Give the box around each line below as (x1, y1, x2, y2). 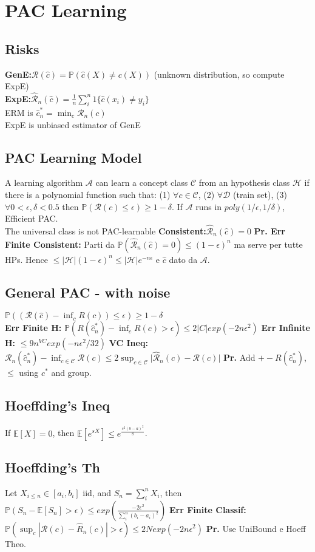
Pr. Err (254, 224, 285, 237)
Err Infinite (261, 321, 310, 334)
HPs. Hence (5, 253, 49, 265)
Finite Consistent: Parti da (5, 237, 115, 250)
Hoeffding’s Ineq (5, 396, 110, 415)
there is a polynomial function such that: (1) (5, 188, 171, 200)
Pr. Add (223, 351, 256, 364)
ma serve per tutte (234, 237, 303, 250)
